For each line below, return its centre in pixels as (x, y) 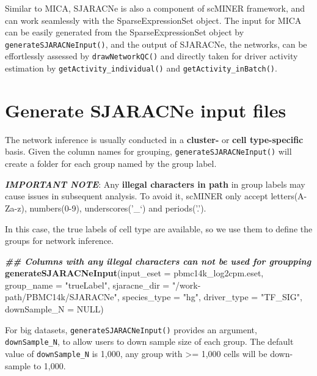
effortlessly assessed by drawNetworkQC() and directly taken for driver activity (151, 56)
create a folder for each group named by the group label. (111, 164)
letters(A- (289, 196)
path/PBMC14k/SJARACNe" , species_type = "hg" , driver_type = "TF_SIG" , (154, 297)
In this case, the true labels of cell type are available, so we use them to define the (159, 228)
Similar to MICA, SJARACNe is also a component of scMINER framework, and (155, 8)
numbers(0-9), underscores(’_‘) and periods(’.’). (118, 208)
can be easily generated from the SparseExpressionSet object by (125, 32)
